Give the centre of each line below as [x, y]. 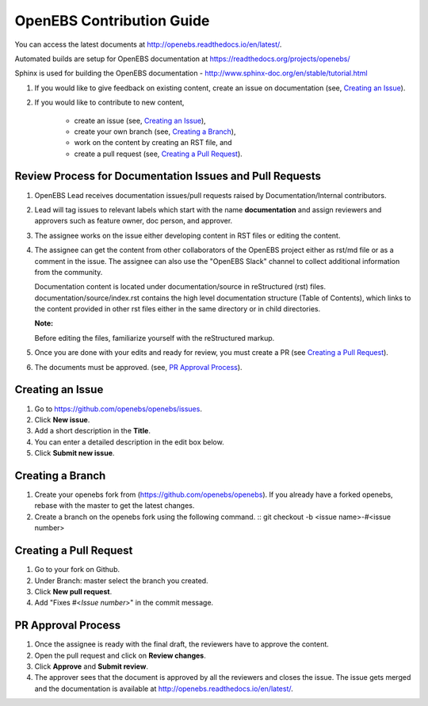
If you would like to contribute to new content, [109, 102]
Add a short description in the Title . [92, 431]
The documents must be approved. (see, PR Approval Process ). [138, 367]
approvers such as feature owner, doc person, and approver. [134, 221]
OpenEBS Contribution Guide [112, 21]
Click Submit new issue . [75, 453]
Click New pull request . [73, 591]
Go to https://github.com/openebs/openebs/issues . [118, 409]
